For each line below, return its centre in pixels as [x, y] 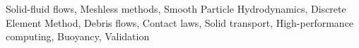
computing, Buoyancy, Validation [78, 36]
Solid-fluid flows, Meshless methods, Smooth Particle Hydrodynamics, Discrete [176, 8]
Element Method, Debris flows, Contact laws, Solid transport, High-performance [180, 22]
